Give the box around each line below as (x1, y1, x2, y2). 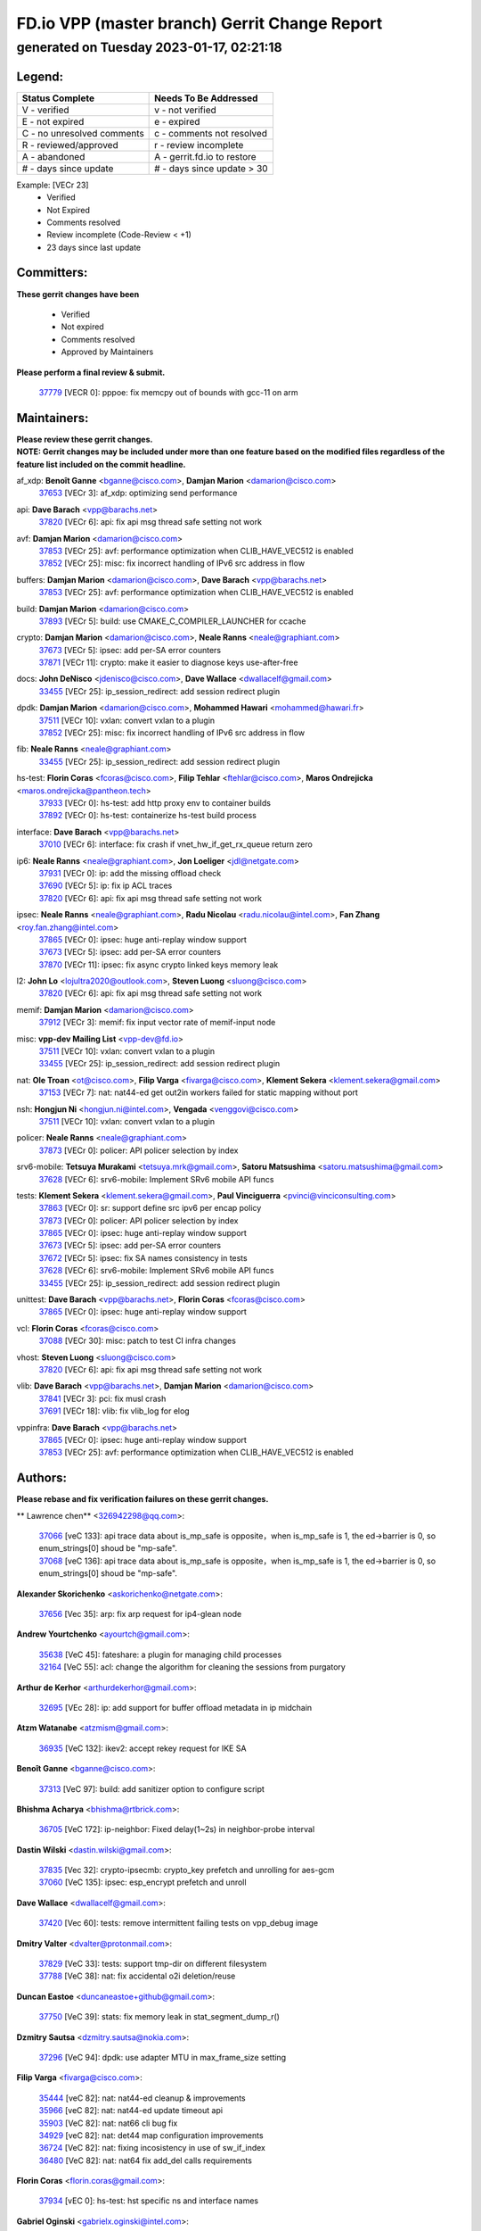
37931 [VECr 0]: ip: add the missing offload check (38, 867, 222, 878)
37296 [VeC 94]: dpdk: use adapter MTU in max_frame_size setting (38, 2052, 287, 2062)
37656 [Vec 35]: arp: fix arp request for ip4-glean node (38, 1608, 242, 1619)
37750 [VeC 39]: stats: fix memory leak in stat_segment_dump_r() (38, 2011, 281, 2022)
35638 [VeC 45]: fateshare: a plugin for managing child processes (38, 1649, 282, 1660)
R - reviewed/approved (21, 138, 119, 151)
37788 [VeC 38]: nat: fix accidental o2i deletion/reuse (38, 1970, 236, 1981)
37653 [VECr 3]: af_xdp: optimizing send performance (38, 487, 238, 499)
